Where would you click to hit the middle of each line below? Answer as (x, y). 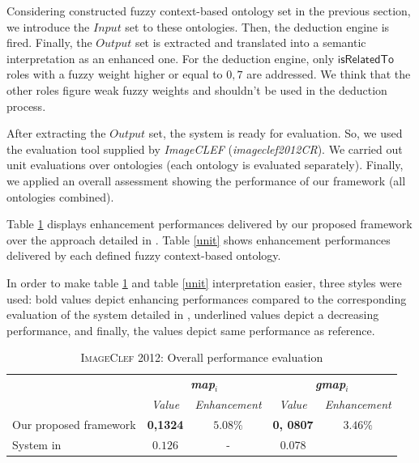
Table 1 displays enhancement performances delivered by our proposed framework (209, 224)
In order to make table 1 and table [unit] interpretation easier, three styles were (204, 282)
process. (26, 106)
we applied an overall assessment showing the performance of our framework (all (206, 180)
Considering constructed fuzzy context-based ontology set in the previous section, (209, 11)
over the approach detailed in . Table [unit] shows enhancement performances (199, 239)
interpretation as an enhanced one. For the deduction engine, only (171, 58)
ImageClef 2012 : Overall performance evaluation (202, 357)
